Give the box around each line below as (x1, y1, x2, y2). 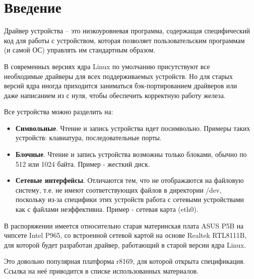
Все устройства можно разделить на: (4, 106, 113, 117)
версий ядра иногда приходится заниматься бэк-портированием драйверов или (4, 80, 237, 91)
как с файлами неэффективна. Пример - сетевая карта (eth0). (15, 204, 199, 214)
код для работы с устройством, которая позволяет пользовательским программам (4, 35, 245, 45)
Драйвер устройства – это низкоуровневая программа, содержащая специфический (4, 25, 250, 36)
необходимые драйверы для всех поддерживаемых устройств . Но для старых (4, 71, 233, 81)
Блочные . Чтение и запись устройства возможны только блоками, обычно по (15, 149, 247, 159)
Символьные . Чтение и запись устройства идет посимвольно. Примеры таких (15, 123, 251, 133)
